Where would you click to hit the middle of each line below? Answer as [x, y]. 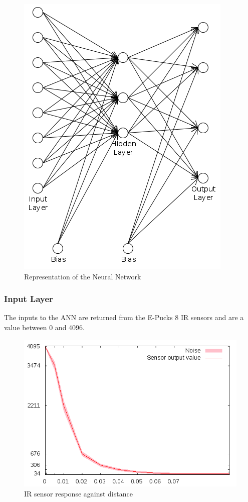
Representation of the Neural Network [83, 276]
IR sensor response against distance [78, 493]
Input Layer [29, 299]
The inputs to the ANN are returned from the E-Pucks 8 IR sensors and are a [124, 317]
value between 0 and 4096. [44, 327]
